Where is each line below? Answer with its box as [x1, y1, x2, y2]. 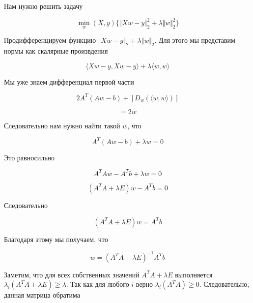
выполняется [175, 269, 213, 279]
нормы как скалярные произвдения [4, 46, 108, 56]
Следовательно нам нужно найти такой [4, 120, 120, 130]
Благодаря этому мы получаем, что [4, 234, 108, 244]
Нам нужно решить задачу [4, 1, 83, 11]
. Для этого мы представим [154, 35, 235, 45]
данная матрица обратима [4, 290, 80, 300]
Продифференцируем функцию [4, 35, 96, 45]
